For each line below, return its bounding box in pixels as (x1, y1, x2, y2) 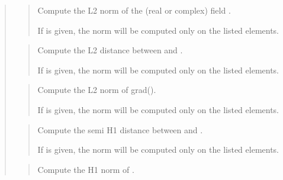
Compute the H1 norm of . (37, 163, 134, 175)
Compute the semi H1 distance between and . (37, 123, 203, 136)
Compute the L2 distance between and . (37, 44, 183, 56)
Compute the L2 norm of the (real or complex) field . (37, 4, 231, 16)
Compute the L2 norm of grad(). (37, 83, 156, 96)
